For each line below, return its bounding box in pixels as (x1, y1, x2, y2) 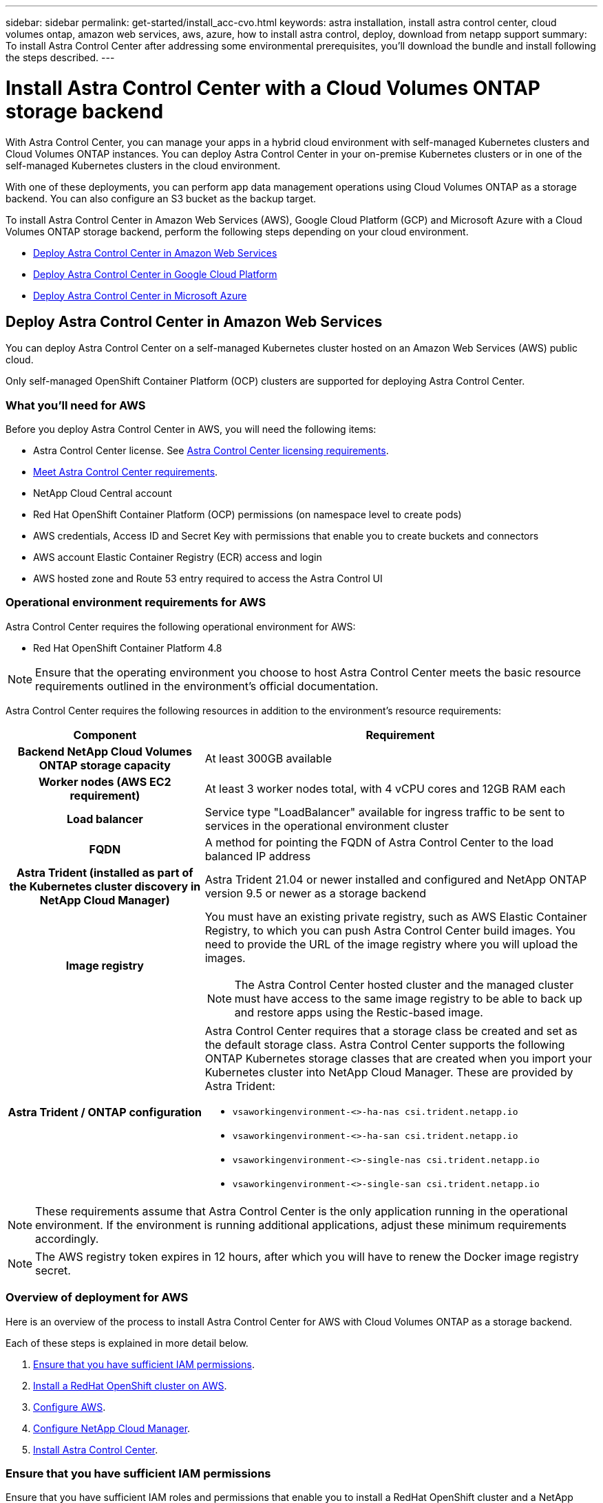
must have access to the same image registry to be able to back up (234, 991, 582, 1005)
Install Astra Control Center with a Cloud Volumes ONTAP (6, 76, 540, 100)
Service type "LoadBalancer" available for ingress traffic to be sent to (204, 804, 565, 819)
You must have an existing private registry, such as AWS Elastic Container (204, 909, 587, 924)
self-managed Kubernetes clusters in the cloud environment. (6, 159, 281, 171)
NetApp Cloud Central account (33, 487, 172, 500)
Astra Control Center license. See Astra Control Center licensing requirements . (33, 445, 389, 457)
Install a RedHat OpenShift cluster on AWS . (33, 1379, 227, 1392)
